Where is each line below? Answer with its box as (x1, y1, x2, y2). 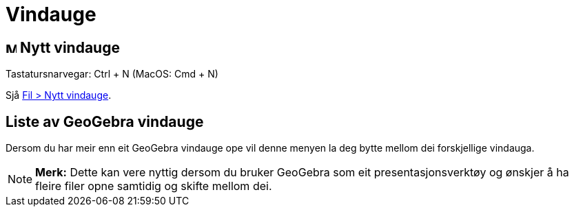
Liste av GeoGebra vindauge (6, 113, 204, 130)
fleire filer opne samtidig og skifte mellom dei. (35, 179, 272, 193)
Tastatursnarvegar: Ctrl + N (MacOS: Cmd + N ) (6, 68, 218, 80)
